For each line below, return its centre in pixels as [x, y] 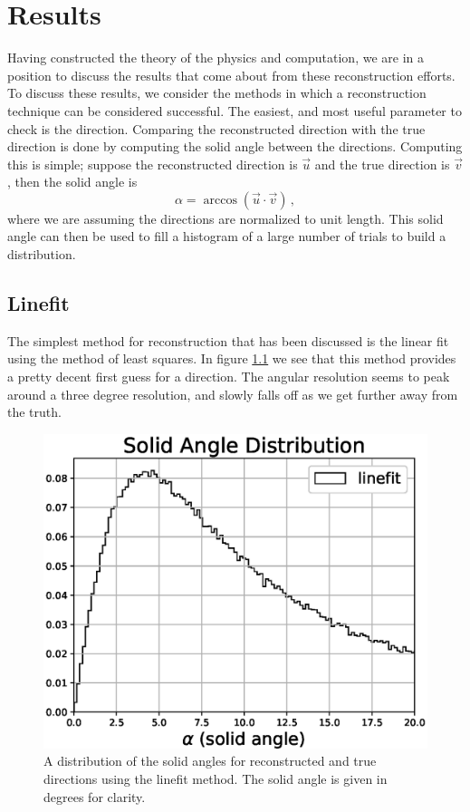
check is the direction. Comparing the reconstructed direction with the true [216, 128]
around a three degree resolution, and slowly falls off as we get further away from [233, 394]
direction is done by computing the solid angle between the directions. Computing [235, 146]
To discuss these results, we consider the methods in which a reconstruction [217, 93]
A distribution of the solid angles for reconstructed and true [210, 761]
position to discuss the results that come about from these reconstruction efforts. [231, 75]
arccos [220, 200]
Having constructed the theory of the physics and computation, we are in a [216, 58]
